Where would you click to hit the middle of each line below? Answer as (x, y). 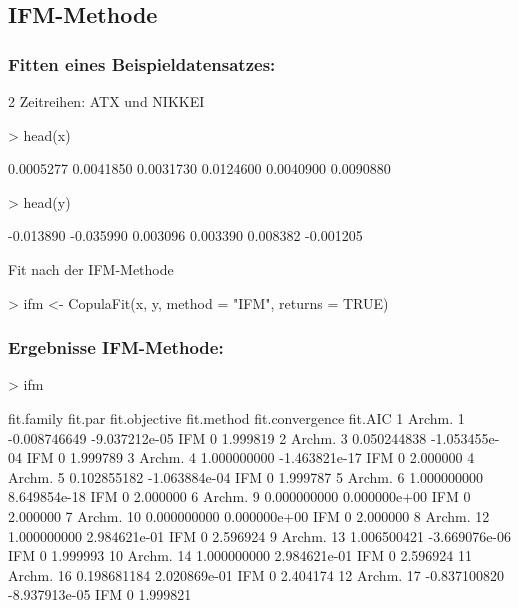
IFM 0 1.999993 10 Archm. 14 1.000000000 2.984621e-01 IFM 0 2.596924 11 (240, 555)
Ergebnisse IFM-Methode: (116, 347)
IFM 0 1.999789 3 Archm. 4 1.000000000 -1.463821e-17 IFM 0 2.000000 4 (250, 457)
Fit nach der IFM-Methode (91, 268)
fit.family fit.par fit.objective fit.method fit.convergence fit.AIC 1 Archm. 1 (236, 417)
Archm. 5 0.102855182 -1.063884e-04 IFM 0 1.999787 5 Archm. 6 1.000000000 (246, 476)
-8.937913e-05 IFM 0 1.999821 (100, 594)
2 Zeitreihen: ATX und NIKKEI (106, 101)
